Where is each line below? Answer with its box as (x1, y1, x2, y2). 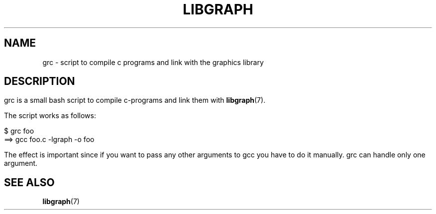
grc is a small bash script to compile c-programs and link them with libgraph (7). (4, 96, 266, 105)
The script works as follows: (4, 111, 96, 120)
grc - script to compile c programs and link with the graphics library (42, 58, 264, 67)
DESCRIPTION (4, 75, 75, 88)
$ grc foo (4, 127, 34, 136)
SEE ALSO (4, 176, 55, 189)
